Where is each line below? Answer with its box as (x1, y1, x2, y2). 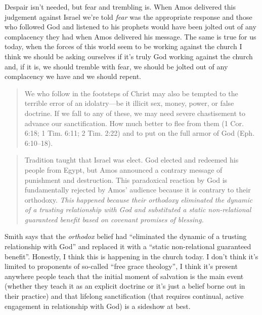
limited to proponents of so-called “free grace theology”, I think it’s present (5, 261, 238, 271)
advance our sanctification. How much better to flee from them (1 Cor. (24, 117, 244, 128)
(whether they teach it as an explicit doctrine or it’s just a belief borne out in (5, 281, 245, 291)
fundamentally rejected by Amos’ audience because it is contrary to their (24, 184, 251, 195)
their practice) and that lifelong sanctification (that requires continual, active (5, 291, 244, 301)
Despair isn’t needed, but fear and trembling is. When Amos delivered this (5, 2, 236, 12)
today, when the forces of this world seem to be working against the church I (5, 41, 242, 52)
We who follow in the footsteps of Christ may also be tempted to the (24, 88, 238, 98)
